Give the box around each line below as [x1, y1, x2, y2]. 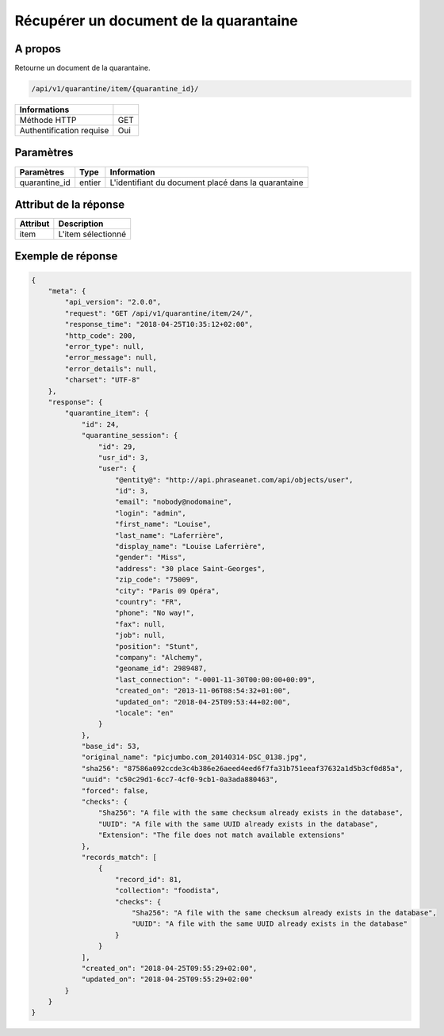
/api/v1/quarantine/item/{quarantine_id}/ [31, 84, 199, 94]
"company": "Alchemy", [115, 653, 204, 662]
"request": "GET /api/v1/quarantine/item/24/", [64, 309, 254, 317]
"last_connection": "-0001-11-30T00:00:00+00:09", [115, 675, 316, 684]
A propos [14, 42, 61, 56]
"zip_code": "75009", [115, 575, 199, 585]
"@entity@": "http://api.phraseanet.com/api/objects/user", [115, 475, 354, 484]
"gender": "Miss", [115, 553, 186, 562]
